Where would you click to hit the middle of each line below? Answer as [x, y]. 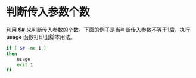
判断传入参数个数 [48, 12]
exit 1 [25, 65]
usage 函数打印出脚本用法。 [41, 37]
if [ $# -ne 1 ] [26, 48]
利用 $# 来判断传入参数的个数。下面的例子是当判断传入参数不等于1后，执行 [98, 30]
